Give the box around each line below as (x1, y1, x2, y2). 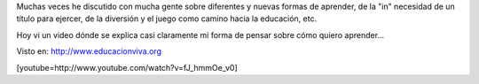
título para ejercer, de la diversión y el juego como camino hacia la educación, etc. (16, 13, 318, 24)
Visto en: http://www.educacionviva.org (16, 46, 161, 57)
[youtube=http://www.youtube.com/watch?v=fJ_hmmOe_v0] (16, 62, 239, 73)
